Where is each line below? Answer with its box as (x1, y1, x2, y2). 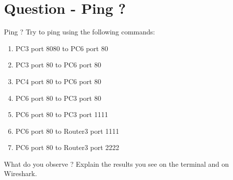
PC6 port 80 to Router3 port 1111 (15, 125, 119, 136)
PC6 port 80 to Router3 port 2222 (15, 142, 119, 152)
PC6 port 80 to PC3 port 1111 (15, 109, 108, 120)
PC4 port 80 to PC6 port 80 (15, 76, 101, 86)
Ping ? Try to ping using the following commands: (4, 27, 155, 37)
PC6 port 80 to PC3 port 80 (15, 92, 101, 103)
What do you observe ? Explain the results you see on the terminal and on (4, 158, 229, 169)
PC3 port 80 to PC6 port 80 (15, 60, 101, 70)
